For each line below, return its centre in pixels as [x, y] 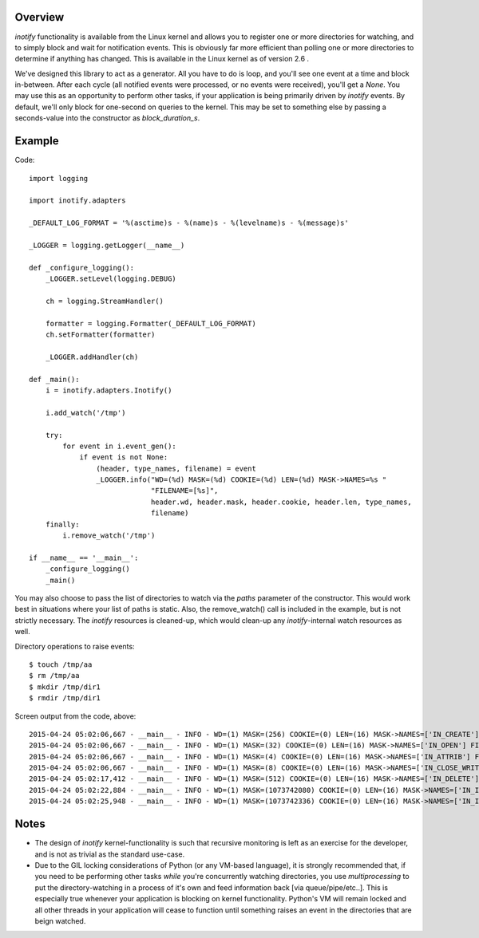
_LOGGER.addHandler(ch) [92, 357]
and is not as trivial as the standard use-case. [110, 854]
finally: [62, 524]
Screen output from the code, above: [75, 716]
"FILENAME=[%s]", [184, 491]
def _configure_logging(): [82, 268]
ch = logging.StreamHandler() [104, 301]
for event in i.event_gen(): [120, 446]
